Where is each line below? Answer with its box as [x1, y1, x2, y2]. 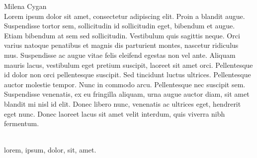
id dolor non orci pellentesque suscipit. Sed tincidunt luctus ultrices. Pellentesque [4, 69, 251, 80]
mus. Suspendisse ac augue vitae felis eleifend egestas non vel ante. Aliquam [4, 49, 236, 60]
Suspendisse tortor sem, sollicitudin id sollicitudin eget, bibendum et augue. [4, 20, 235, 31]
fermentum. [4, 118, 39, 129]
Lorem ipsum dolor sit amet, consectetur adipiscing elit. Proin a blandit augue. [4, 10, 245, 21]
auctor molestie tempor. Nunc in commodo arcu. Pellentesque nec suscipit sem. [4, 79, 246, 89]
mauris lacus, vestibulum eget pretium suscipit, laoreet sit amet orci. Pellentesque [4, 59, 253, 70]
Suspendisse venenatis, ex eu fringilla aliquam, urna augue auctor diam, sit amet [4, 89, 250, 99]
